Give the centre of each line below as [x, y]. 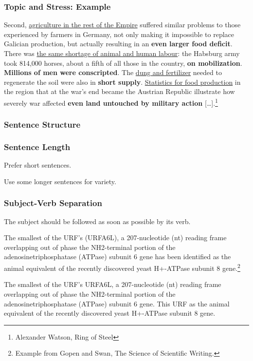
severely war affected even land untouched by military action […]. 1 [111, 102]
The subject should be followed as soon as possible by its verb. [97, 221]
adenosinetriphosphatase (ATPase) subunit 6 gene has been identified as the [117, 256]
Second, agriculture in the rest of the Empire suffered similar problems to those [122, 25]
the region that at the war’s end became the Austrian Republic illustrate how [119, 91]
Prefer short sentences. [38, 165]
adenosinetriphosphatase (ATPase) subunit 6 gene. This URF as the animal [117, 303]
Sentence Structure [42, 124]
